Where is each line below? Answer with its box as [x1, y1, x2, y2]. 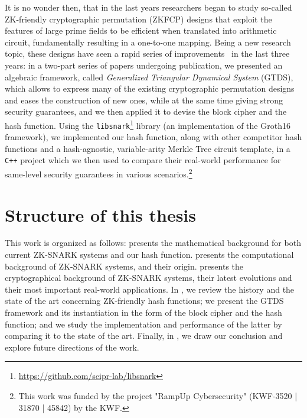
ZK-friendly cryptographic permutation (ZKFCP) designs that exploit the [5, 12, 272, 25]
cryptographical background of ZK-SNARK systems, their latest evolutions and [5, 271, 292, 284]
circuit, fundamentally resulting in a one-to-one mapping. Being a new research [5, 35, 291, 48]
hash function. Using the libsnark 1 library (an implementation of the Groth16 [5, 117, 290, 131]
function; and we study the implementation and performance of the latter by [5, 317, 282, 330]
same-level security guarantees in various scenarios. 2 [5, 166, 192, 180]
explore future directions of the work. [5, 341, 139, 353]
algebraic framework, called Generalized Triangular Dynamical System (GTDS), [5, 70, 293, 83]
